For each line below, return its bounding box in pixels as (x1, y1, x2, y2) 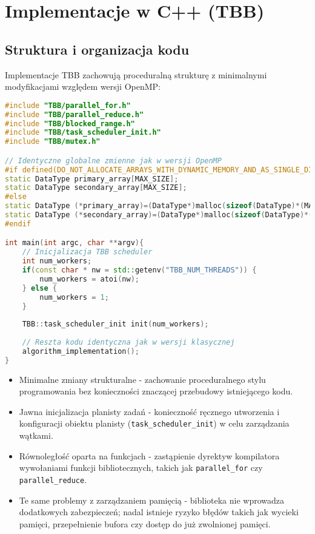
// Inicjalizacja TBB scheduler (22, 248, 153, 257)
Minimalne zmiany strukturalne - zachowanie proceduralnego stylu (19, 373, 266, 385)
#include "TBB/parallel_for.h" (5, 101, 131, 110)
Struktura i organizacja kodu (5, 39, 190, 58)
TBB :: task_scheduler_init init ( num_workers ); (22, 320, 209, 329)
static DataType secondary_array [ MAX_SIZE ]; (5, 183, 187, 192)
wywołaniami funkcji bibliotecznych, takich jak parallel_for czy (19, 461, 263, 474)
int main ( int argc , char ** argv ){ (5, 238, 144, 248)
